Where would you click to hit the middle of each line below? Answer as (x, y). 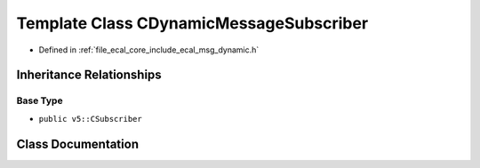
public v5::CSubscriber (90, 119)
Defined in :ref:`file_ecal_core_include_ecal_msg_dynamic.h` (149, 50)
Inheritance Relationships (89, 75)
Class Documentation (78, 144)
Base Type (40, 100)
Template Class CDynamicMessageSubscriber (192, 23)
